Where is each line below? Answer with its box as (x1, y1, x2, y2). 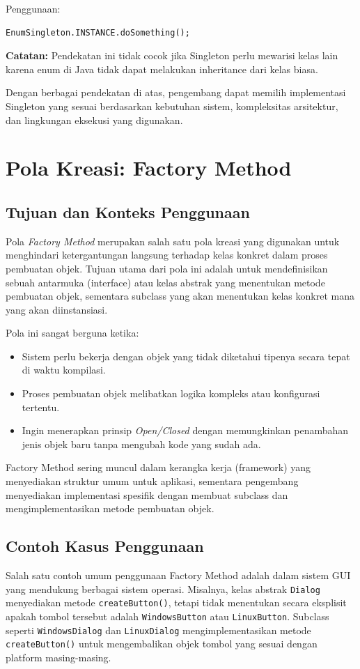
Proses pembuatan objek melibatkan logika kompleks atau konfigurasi (22, 386, 320, 401)
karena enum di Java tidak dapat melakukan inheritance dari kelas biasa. (6, 61, 318, 76)
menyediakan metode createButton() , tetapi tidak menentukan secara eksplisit (6, 595, 347, 610)
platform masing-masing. (6, 649, 111, 664)
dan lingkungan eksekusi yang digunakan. (6, 112, 183, 127)
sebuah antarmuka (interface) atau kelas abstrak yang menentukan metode (6, 275, 325, 289)
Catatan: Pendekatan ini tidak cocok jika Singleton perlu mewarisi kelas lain (6, 48, 338, 63)
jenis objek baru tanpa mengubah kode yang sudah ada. (22, 436, 261, 451)
